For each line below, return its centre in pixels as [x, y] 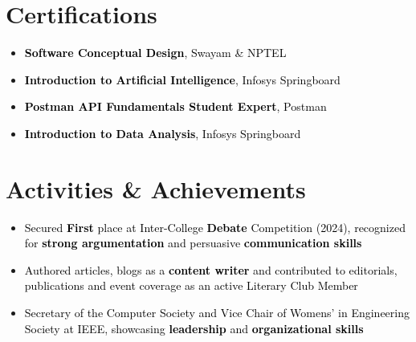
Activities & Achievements [156, 188]
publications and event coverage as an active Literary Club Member [191, 285]
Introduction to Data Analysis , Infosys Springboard [163, 133]
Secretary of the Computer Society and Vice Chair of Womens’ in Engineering [217, 312]
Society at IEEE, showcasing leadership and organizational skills [194, 328]
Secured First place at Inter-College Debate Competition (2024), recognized [215, 227]
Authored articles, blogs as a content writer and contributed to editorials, [211, 269]
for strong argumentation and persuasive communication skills [193, 243]
